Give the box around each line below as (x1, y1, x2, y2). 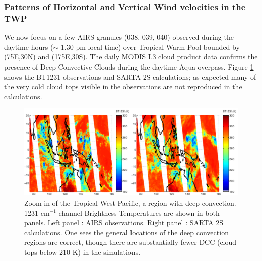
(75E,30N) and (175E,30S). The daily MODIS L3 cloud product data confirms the (4, 51, 258, 62)
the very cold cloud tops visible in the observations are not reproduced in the (4, 81, 242, 92)
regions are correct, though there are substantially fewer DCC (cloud (24, 237, 237, 247)
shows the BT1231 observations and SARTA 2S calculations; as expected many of (4, 71, 256, 82)
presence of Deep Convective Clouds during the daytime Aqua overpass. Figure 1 (4, 61, 254, 72)
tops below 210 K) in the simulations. (24, 246, 141, 257)
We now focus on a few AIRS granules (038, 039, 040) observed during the (4, 32, 234, 42)
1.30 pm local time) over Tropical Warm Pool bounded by (60, 41, 240, 52)
